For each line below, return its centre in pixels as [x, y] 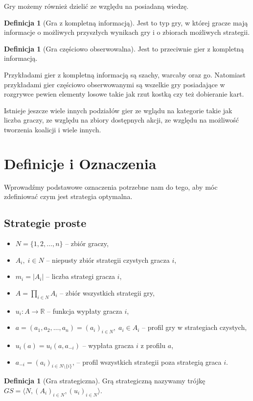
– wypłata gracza [108, 345]
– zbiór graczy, [87, 243]
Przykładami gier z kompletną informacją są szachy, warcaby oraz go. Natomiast [125, 74]
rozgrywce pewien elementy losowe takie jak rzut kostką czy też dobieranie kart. [124, 94]
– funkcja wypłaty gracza [85, 311]
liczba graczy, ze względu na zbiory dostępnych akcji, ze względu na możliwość [122, 120]
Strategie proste [45, 223]
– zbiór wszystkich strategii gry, [107, 292]
